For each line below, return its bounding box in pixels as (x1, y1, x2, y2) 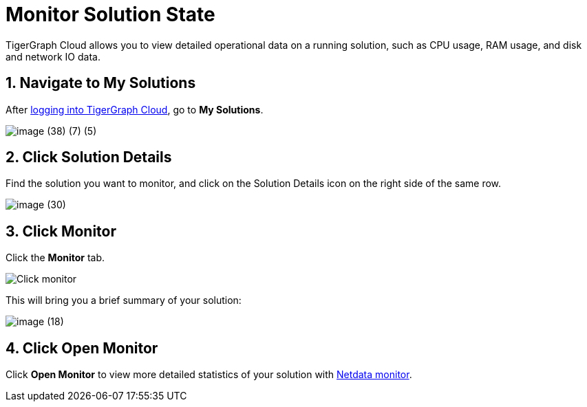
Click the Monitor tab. (6, 252, 105, 264)
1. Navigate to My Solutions (6, 74, 196, 92)
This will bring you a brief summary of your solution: (6, 294, 242, 307)
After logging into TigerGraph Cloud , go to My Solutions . (6, 103, 264, 115)
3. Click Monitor (6, 222, 117, 240)
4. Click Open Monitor (6, 339, 158, 357)
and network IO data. (6, 50, 100, 63)
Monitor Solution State (6, 3, 215, 26)
